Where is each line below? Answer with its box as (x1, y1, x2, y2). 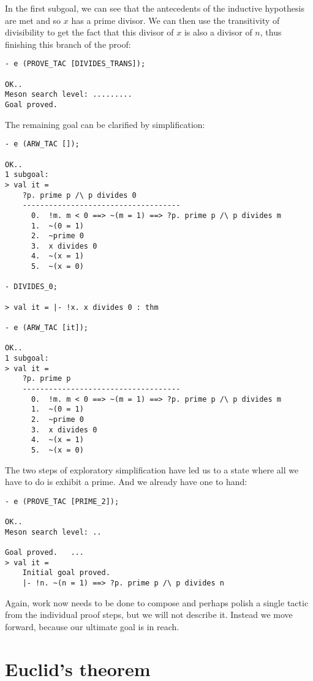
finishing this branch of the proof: (5, 37, 131, 50)
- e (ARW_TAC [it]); (5, 323, 89, 333)
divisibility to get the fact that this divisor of (5, 26, 174, 39)
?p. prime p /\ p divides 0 (22, 190, 137, 200)
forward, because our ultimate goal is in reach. (5, 620, 179, 633)
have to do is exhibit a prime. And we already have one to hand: (5, 475, 247, 488)
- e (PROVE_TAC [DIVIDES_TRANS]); (5, 59, 146, 69)
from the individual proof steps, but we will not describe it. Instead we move (5, 608, 293, 621)
